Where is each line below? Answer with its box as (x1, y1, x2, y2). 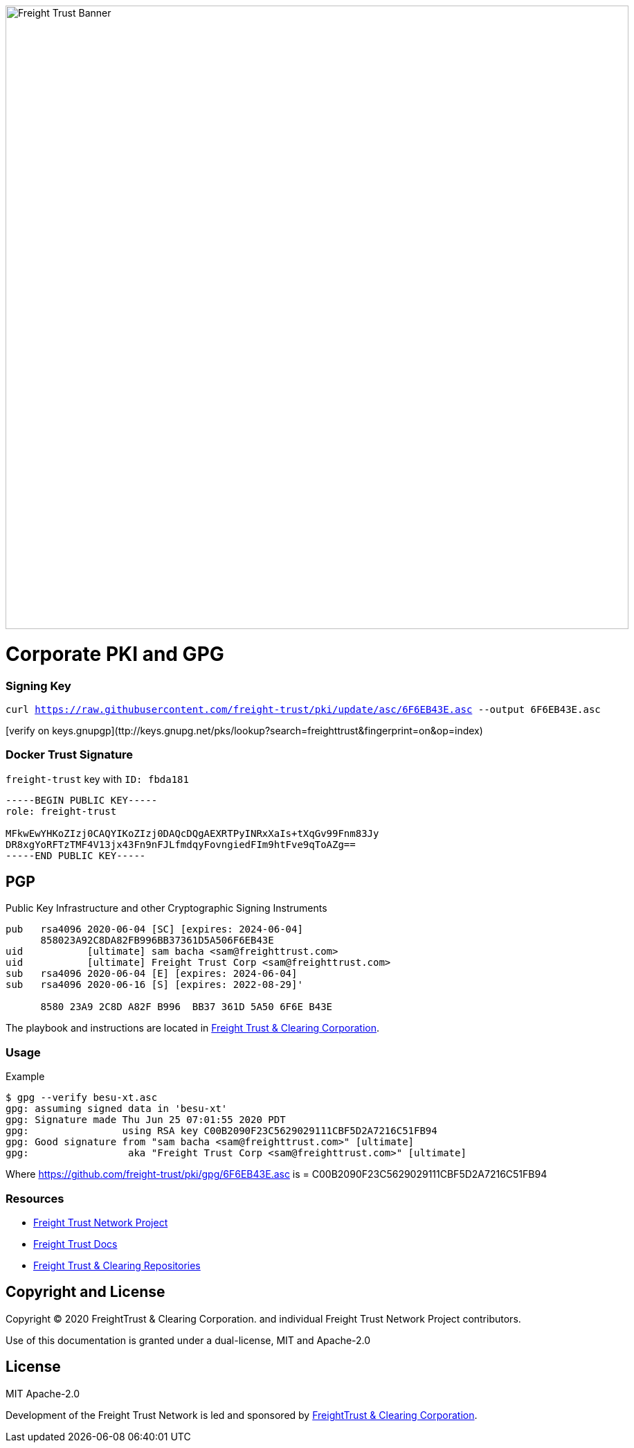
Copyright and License (6, 1283, 165, 1301)
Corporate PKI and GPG (6, 642, 224, 666)
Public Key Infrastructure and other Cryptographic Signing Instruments (6, 902, 327, 915)
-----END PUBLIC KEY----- (6, 849, 146, 861)
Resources (6, 1191, 64, 1206)
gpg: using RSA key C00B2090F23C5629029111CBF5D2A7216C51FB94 (6, 1125, 437, 1137)
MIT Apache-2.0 (6, 1387, 80, 1400)
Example (6, 1070, 45, 1083)
